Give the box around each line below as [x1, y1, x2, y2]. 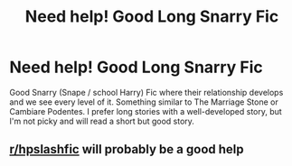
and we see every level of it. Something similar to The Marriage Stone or [9, 97, 278, 107]
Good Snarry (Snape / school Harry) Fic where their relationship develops [9, 87, 284, 97]
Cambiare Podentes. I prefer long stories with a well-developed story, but [9, 106, 282, 116]
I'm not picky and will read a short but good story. [9, 115, 194, 126]
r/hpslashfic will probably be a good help [9, 142, 244, 157]
